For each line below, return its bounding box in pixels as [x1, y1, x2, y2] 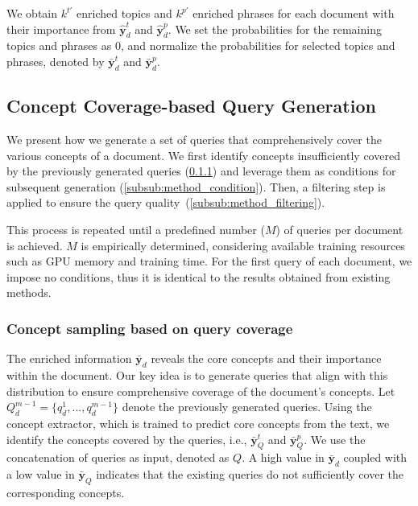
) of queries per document [275, 220, 404, 237]
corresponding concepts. [6, 483, 125, 500]
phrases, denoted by [6, 52, 105, 69]
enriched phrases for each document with [192, 5, 395, 21]
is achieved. [6, 237, 63, 253]
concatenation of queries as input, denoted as [6, 449, 230, 466]
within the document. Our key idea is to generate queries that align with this [6, 366, 388, 383]
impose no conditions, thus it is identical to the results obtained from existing [6, 268, 391, 285]
